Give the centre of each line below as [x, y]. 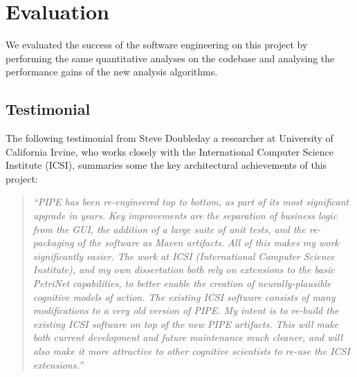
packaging [53, 242]
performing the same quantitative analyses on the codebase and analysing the [170, 58]
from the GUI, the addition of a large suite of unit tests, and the [169, 229]
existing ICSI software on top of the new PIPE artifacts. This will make [186, 323]
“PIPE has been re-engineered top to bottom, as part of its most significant [191, 202]
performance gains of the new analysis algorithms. [112, 72]
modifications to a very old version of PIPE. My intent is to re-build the [186, 310]
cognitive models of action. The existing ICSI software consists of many [184, 296]
